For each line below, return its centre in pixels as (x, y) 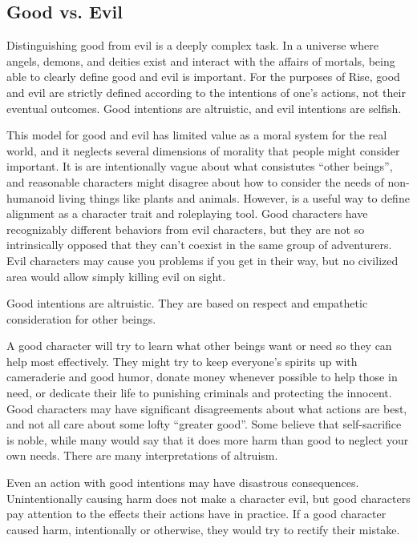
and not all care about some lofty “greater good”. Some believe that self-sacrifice (204, 424)
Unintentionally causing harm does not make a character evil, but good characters (208, 498)
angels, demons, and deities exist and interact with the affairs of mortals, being (201, 60)
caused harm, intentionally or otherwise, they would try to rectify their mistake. (203, 529)
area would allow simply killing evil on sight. (116, 276)
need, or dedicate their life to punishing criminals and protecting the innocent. (199, 393)
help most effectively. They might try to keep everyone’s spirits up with (182, 361)
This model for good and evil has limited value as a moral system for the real (197, 135)
